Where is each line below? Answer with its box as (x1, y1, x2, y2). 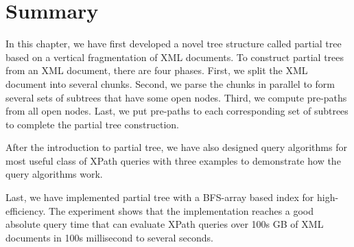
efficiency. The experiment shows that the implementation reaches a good (5, 203, 314, 217)
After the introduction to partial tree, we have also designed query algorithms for (5, 140, 347, 154)
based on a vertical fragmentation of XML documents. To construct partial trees (5, 49, 344, 64)
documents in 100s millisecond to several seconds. (5, 230, 214, 244)
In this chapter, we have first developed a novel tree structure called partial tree (5, 36, 342, 51)
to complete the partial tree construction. (5, 117, 179, 131)
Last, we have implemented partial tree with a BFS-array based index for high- (5, 190, 339, 204)
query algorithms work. (5, 167, 103, 181)
